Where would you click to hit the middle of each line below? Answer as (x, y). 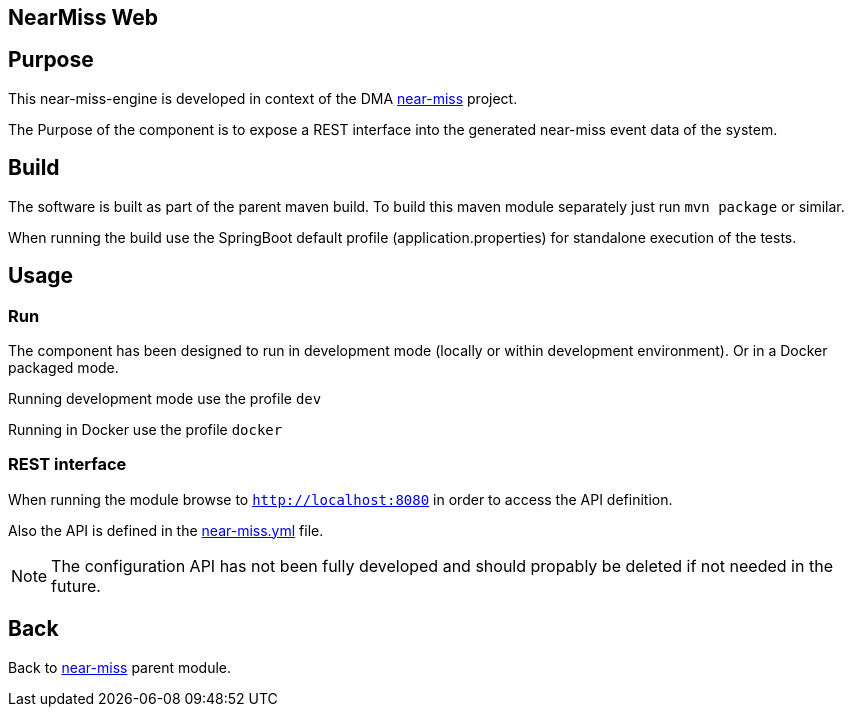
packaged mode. (63, 367)
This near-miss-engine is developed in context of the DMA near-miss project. (263, 98)
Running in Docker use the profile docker (145, 429)
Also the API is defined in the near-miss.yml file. (166, 530)
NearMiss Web (83, 17)
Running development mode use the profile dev (165, 398)
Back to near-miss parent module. (120, 667)
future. (76, 585)
